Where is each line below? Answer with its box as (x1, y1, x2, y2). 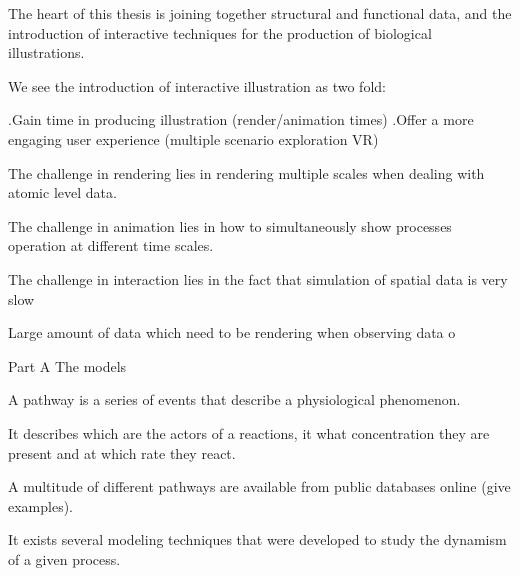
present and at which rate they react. (8, 442, 236, 463)
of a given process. (8, 548, 121, 569)
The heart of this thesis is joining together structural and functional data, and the (8, 3, 512, 23)
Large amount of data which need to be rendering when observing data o (8, 322, 456, 343)
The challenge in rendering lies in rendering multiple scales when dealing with (8, 162, 485, 183)
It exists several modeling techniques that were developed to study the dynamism (8, 529, 507, 550)
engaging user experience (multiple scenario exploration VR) (8, 128, 379, 149)
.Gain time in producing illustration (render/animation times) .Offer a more (8, 109, 474, 130)
